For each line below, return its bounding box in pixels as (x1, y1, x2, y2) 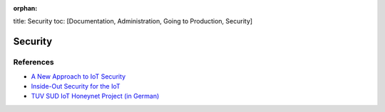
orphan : (13, 4, 38, 12)
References (13, 57, 54, 67)
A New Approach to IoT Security (31, 72, 126, 81)
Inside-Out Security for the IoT (31, 82, 120, 90)
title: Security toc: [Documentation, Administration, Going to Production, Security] (13, 17, 253, 26)
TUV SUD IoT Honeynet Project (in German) (31, 92, 160, 101)
